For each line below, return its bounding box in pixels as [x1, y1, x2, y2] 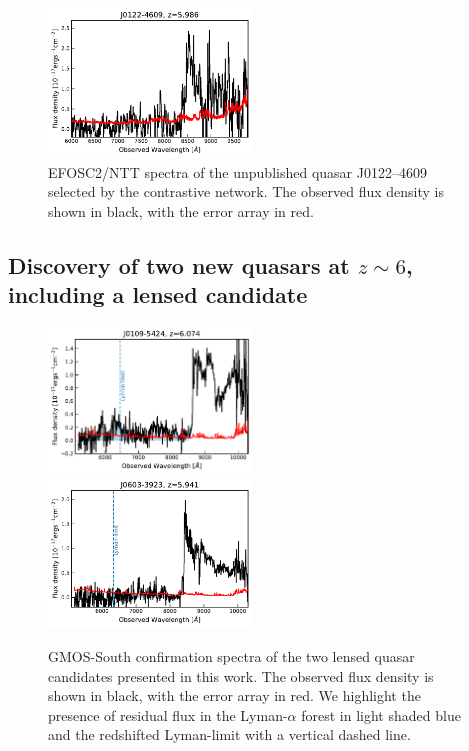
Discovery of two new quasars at [8, 249, 350, 280]
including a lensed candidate [8, 279, 308, 310]
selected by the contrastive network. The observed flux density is [48, 181, 444, 202]
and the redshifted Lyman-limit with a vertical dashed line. [48, 724, 411, 745]
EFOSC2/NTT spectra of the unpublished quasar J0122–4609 [48, 161, 427, 182]
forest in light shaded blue [301, 704, 461, 725]
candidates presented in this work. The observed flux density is [48, 665, 434, 686]
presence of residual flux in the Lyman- [48, 704, 288, 725]
